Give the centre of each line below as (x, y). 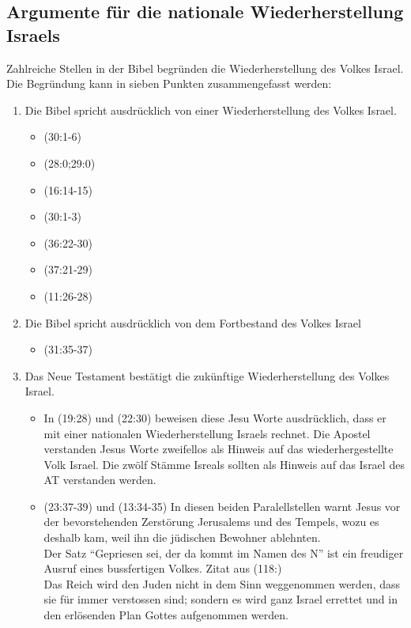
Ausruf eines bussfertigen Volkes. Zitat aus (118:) (163, 568)
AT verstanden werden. (100, 480)
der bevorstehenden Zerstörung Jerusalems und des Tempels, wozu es (211, 522)
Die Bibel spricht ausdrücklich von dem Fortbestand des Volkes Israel (193, 322)
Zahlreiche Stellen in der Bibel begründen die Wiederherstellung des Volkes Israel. (205, 68)
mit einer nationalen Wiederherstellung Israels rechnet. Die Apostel (207, 433)
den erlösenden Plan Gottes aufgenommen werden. (166, 615)
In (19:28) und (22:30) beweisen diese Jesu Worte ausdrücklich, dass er (215, 417)
